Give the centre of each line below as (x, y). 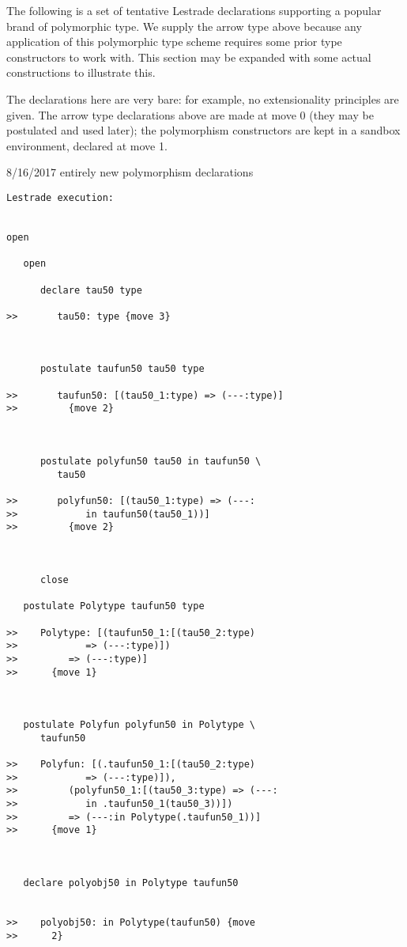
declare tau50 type (91, 290)
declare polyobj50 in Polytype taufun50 (131, 883)
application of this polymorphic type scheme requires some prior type (174, 42)
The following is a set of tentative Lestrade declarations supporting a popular (194, 10)
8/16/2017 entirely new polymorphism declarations (130, 172)
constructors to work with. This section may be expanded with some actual (189, 57)
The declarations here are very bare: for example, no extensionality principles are (203, 98)
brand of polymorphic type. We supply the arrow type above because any (184, 26)
